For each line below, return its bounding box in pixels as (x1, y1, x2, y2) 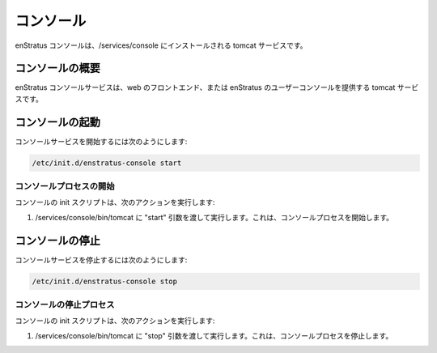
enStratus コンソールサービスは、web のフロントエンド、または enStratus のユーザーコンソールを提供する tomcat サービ (15, 83, 419, 92)
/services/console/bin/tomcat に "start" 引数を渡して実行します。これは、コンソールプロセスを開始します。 (35, 212, 394, 222)
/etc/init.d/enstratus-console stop (32, 276, 178, 286)
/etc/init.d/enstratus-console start (32, 158, 182, 168)
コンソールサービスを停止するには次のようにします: (15, 255, 188, 265)
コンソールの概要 (15, 62, 100, 75)
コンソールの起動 (15, 115, 100, 129)
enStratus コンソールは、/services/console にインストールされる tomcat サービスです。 (15, 40, 308, 50)
